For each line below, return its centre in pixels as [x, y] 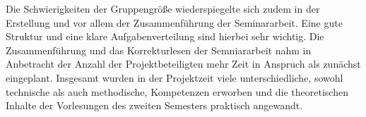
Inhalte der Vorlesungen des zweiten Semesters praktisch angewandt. [154, 105]
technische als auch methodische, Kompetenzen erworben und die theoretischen [177, 91]
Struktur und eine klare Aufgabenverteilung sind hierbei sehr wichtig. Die [165, 36]
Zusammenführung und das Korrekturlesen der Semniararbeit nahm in [159, 50]
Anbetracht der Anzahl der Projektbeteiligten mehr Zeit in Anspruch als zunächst [183, 64]
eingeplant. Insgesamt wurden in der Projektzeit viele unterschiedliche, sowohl [175, 77]
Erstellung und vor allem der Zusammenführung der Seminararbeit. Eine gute [174, 22]
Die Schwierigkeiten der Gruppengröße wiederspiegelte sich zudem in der [163, 8]
